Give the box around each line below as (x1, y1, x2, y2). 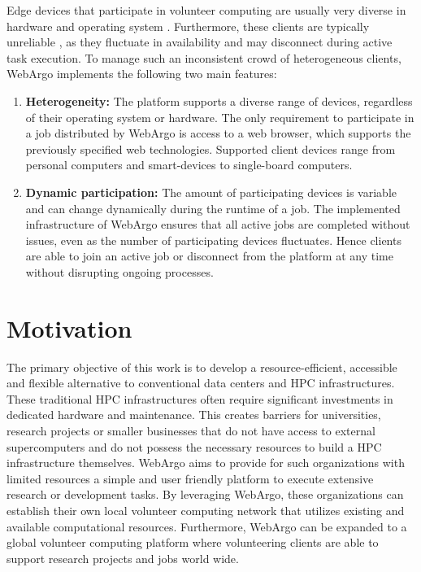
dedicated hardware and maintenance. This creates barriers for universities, (7, 406, 381, 423)
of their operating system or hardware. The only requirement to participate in (25, 108, 414, 125)
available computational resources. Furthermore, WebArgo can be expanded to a (7, 517, 407, 535)
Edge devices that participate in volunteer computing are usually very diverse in (7, 2, 406, 18)
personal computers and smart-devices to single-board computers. (25, 156, 353, 173)
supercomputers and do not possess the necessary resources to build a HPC (7, 438, 382, 455)
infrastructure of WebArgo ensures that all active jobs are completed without (25, 216, 410, 233)
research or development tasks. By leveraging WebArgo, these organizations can (7, 486, 404, 503)
